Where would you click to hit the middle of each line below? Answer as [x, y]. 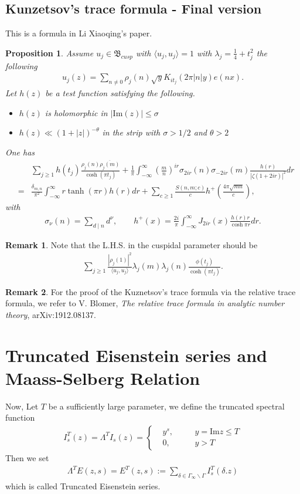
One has [20, 152]
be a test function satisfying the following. [120, 92]
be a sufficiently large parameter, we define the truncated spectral [166, 406]
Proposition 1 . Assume [50, 53]
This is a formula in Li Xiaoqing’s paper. [79, 33]
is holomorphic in [76, 112]
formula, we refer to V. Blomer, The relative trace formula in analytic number [145, 303]
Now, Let [22, 406]
